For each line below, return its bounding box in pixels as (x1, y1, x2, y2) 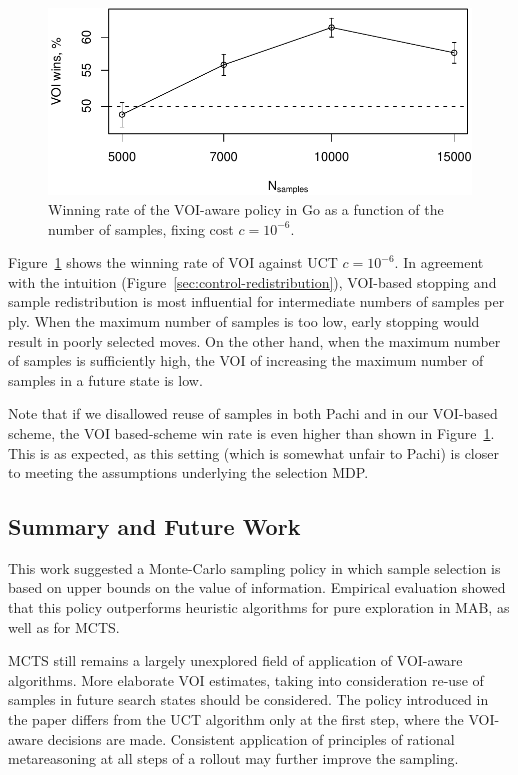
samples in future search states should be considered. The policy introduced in (8, 689, 489, 710)
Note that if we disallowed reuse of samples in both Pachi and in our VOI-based (8, 403, 498, 424)
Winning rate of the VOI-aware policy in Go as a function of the (48, 198, 444, 219)
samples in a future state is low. (8, 369, 203, 390)
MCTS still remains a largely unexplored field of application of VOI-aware (8, 650, 463, 671)
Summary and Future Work (8, 511, 301, 542)
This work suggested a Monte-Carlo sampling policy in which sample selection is (8, 557, 501, 578)
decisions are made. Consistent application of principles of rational (47, 728, 455, 749)
